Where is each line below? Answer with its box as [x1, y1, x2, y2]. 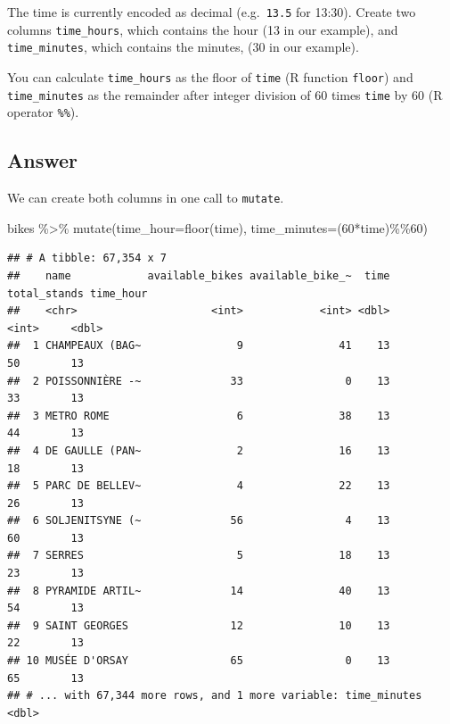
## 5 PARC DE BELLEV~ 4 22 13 [7, 479, 390, 493]
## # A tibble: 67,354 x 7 [7, 252, 167, 265]
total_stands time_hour [7, 287, 148, 300]
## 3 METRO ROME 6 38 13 [7, 409, 390, 422]
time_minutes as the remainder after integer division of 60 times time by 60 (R [7, 85, 443, 104]
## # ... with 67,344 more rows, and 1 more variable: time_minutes [7, 689, 422, 703]
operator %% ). [7, 103, 79, 121]
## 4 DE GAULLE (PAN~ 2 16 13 [7, 444, 390, 457]
